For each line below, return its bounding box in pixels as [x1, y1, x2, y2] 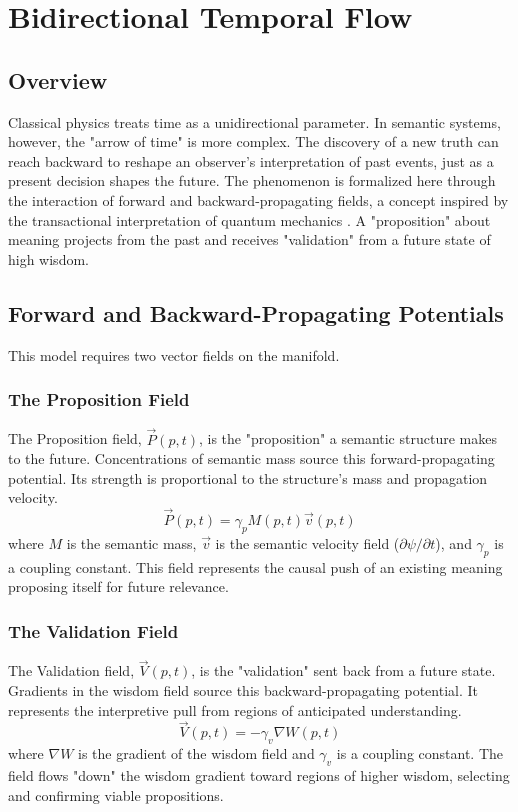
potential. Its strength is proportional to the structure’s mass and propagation [8, 467, 488, 488]
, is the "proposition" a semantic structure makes [198, 428, 497, 449]
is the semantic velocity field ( [215, 532, 400, 553]
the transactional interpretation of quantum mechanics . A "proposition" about [8, 209, 491, 230]
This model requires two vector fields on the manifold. [8, 344, 340, 365]
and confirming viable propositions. [8, 784, 224, 805]
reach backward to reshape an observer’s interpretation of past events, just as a [8, 150, 494, 171]
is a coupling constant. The [336, 743, 504, 764]
